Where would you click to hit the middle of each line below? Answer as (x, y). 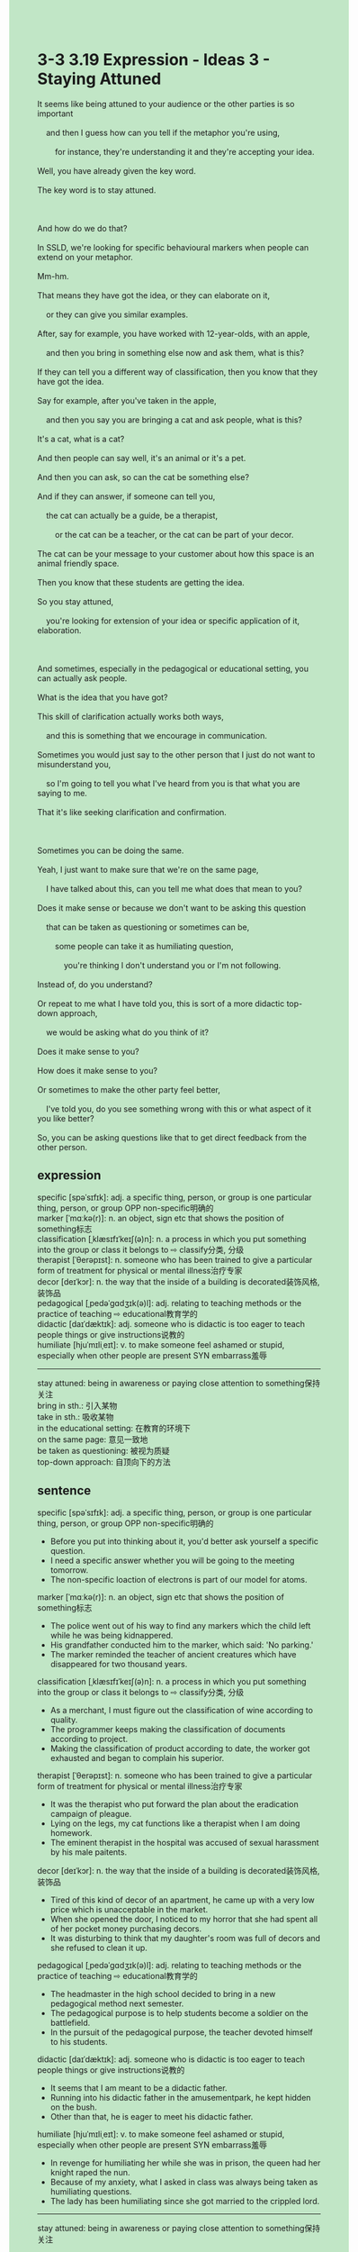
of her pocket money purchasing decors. (126, 1929)
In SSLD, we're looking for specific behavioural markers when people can (173, 247)
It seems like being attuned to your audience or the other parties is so (166, 104)
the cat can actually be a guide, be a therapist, (132, 515)
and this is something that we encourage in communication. (157, 735)
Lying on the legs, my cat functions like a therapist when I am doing (175, 1823)
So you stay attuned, (76, 601)
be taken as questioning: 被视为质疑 (103, 1450)
